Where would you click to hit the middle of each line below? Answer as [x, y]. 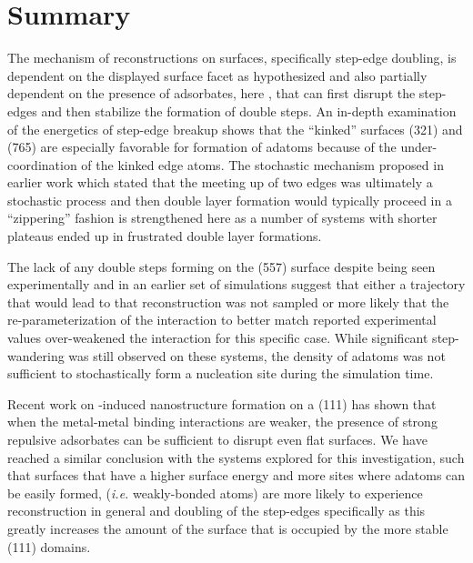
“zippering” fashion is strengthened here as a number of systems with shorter [222, 218]
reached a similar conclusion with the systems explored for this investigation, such [236, 457]
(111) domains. [49, 546]
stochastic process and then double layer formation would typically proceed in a [230, 200]
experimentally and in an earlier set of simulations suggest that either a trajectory [236, 284]
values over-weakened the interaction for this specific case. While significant [218, 338]
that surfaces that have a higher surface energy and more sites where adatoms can [236, 475]
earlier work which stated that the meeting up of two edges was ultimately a [220, 182]
